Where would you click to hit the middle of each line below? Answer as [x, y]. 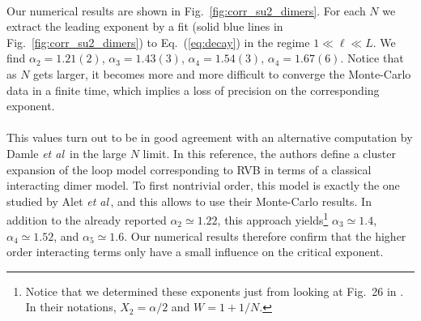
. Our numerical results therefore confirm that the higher [265, 235]
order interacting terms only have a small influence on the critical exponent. [195, 252]
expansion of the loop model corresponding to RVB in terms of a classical [189, 169]
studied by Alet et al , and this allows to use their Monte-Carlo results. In [189, 201]
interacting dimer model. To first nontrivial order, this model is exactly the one [203, 185]
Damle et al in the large [67, 153]
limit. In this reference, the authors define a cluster [269, 153]
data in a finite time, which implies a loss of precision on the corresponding [193, 90]
